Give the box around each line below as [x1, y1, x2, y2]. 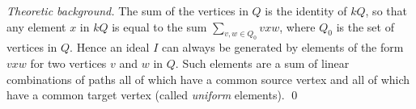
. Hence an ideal [70, 39, 150, 56]
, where [279, 18, 316, 35]
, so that [365, 2, 407, 19]
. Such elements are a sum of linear [175, 54, 350, 71]
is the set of [336, 18, 394, 35]
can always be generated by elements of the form [161, 39, 404, 56]
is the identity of [265, 2, 347, 19]
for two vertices [30, 54, 107, 71]
